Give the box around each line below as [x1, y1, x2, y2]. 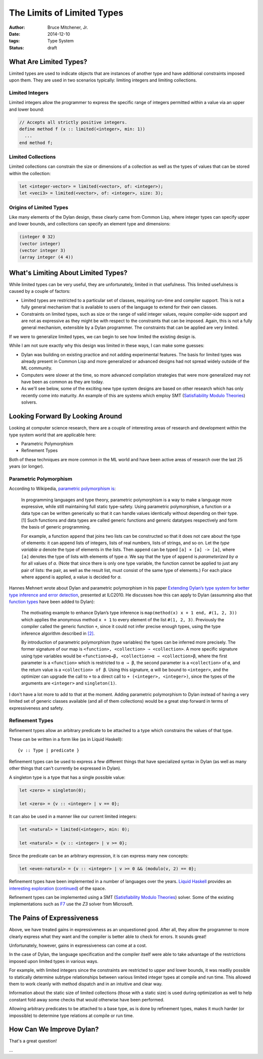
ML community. [21, 365, 53, 371]
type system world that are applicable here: [9, 432, 96, 438]
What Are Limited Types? [9, 58, 88, 66]
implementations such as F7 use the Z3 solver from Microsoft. [9, 901, 133, 907]
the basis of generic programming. [21, 524, 91, 530]
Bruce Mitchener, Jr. [47, 24, 88, 30]
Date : [9, 31, 20, 37]
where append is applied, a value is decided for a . [21, 574, 122, 580]
